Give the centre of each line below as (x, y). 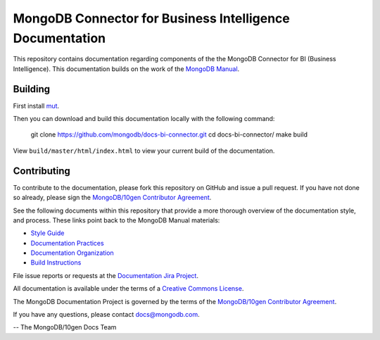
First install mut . (36, 106)
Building (32, 89)
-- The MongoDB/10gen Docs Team (65, 327)
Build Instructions (56, 263)
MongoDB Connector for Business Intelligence (151, 18)
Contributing (42, 171)
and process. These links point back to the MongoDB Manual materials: (116, 220)
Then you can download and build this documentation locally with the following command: (144, 119)
